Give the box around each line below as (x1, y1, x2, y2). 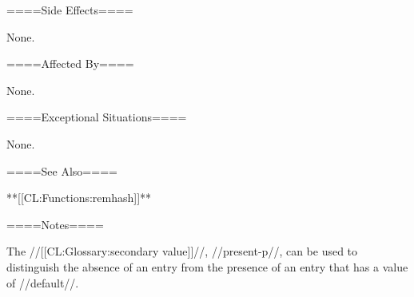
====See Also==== (6, 162, 117, 179)
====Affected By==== (6, 55, 134, 72)
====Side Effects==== (6, 2, 133, 18)
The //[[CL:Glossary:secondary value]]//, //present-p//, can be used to (6, 243, 358, 259)
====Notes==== (6, 216, 104, 232)
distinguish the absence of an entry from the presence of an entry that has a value (6, 258, 408, 275)
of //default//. (6, 274, 79, 291)
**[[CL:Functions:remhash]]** (6, 189, 152, 206)
